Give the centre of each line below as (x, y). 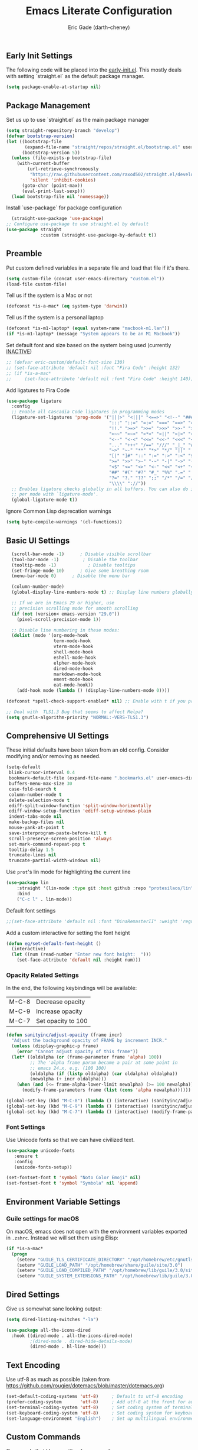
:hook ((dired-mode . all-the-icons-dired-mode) (72, 1336)
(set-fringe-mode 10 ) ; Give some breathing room (80, 571)
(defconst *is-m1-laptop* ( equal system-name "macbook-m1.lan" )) (88, 328)
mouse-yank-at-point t (37, 828)
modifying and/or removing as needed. (53, 756)
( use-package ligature (34, 401)
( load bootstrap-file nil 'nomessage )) (60, 196)
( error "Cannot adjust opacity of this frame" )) (77, 1052)
